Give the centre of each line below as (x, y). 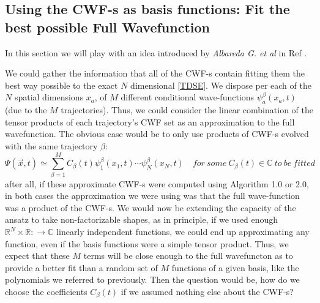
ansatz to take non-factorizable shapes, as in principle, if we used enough (142, 219)
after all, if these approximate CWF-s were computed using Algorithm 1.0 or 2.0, (157, 183)
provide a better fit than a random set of (81, 267)
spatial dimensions (49, 97)
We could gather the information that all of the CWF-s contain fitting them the (155, 73)
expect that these (37, 256)
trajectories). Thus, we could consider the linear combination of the (187, 110)
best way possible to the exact (61, 85)
